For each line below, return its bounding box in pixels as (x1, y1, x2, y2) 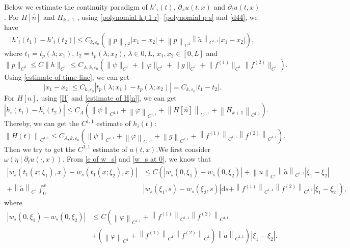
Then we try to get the (4, 143, 76, 154)
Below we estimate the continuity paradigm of (4, 2, 148, 12)
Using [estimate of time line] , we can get (4, 72, 130, 82)
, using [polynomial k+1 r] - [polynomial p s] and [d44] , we (77, 11, 258, 22)
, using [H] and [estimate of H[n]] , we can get (36, 92, 177, 103)
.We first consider (156, 143, 210, 154)
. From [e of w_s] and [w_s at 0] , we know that (62, 153, 211, 164)
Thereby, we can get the (4, 118, 79, 129)
